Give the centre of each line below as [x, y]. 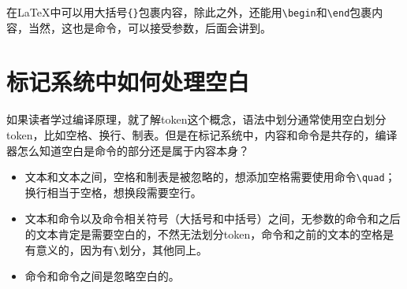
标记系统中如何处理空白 [128, 82]
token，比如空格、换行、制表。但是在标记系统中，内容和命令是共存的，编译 [202, 134]
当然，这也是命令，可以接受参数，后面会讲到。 [149, 27]
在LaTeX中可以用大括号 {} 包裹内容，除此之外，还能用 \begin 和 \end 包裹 [189, 12]
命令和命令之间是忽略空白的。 [102, 276]
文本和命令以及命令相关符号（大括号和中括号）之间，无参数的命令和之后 [213, 219]
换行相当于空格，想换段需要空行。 [113, 192]
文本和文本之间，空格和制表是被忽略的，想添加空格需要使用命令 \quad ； [210, 177]
